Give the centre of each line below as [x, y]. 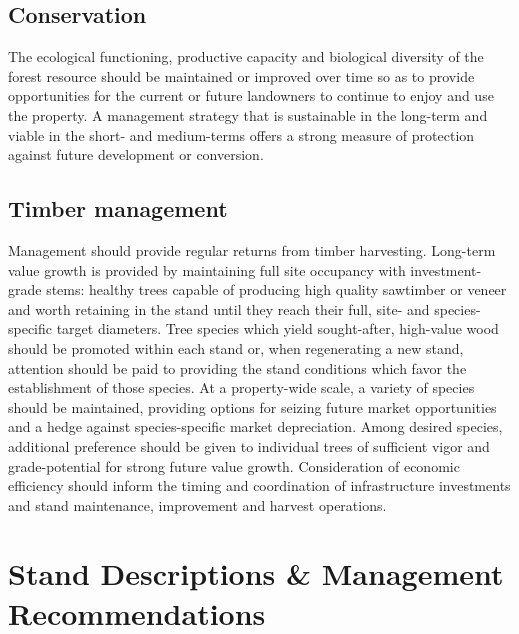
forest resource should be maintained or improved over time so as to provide [241, 75]
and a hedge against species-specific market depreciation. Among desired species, [255, 426]
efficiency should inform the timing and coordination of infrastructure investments [259, 485]
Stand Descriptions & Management [256, 573]
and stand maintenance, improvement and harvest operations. [197, 504]
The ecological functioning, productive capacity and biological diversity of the [246, 56]
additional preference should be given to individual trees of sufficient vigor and [249, 445]
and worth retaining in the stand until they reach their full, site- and [219, 308]
